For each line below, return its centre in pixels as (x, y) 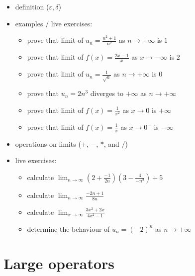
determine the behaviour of (68, 229)
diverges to (107, 93)
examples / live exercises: (54, 23)
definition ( (32, 6)
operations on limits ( (48, 143)
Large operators (59, 263)
